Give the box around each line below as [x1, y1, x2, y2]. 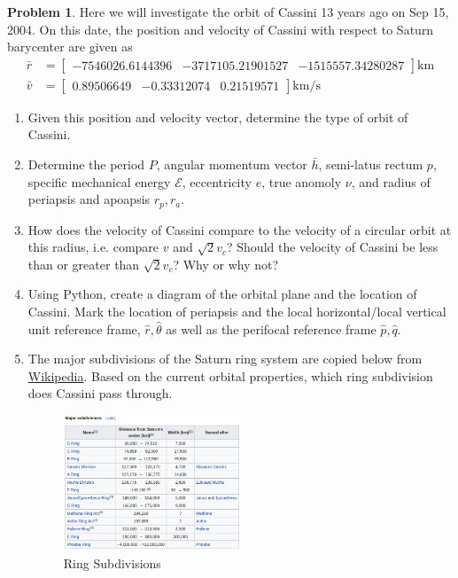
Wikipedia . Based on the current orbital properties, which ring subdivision [27, 366, 433, 385]
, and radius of [351, 172, 431, 191]
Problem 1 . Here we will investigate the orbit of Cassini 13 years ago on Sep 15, [7, 3, 449, 20]
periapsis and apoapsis [27, 190, 151, 208]
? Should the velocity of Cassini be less [227, 238, 439, 256]
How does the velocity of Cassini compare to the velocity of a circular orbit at [27, 220, 452, 238]
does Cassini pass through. [27, 384, 173, 402]
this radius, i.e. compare [27, 238, 159, 256]
